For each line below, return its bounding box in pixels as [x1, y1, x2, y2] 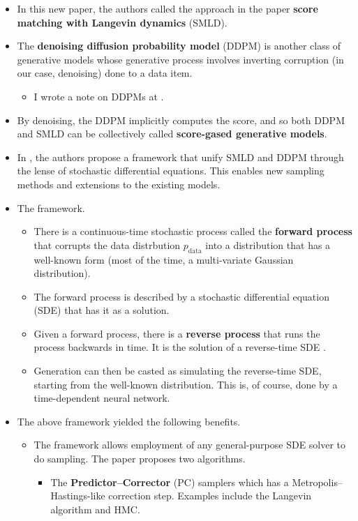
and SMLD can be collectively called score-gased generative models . [17, 126, 327, 141]
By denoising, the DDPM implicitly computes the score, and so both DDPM [17, 112, 345, 127]
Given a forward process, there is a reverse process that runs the [33, 326, 320, 340]
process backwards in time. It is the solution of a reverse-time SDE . [33, 340, 326, 354]
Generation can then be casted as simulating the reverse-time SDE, [33, 363, 322, 378]
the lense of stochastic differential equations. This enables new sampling [17, 163, 325, 178]
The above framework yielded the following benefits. [17, 414, 241, 428]
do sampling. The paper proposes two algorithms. [33, 451, 246, 466]
